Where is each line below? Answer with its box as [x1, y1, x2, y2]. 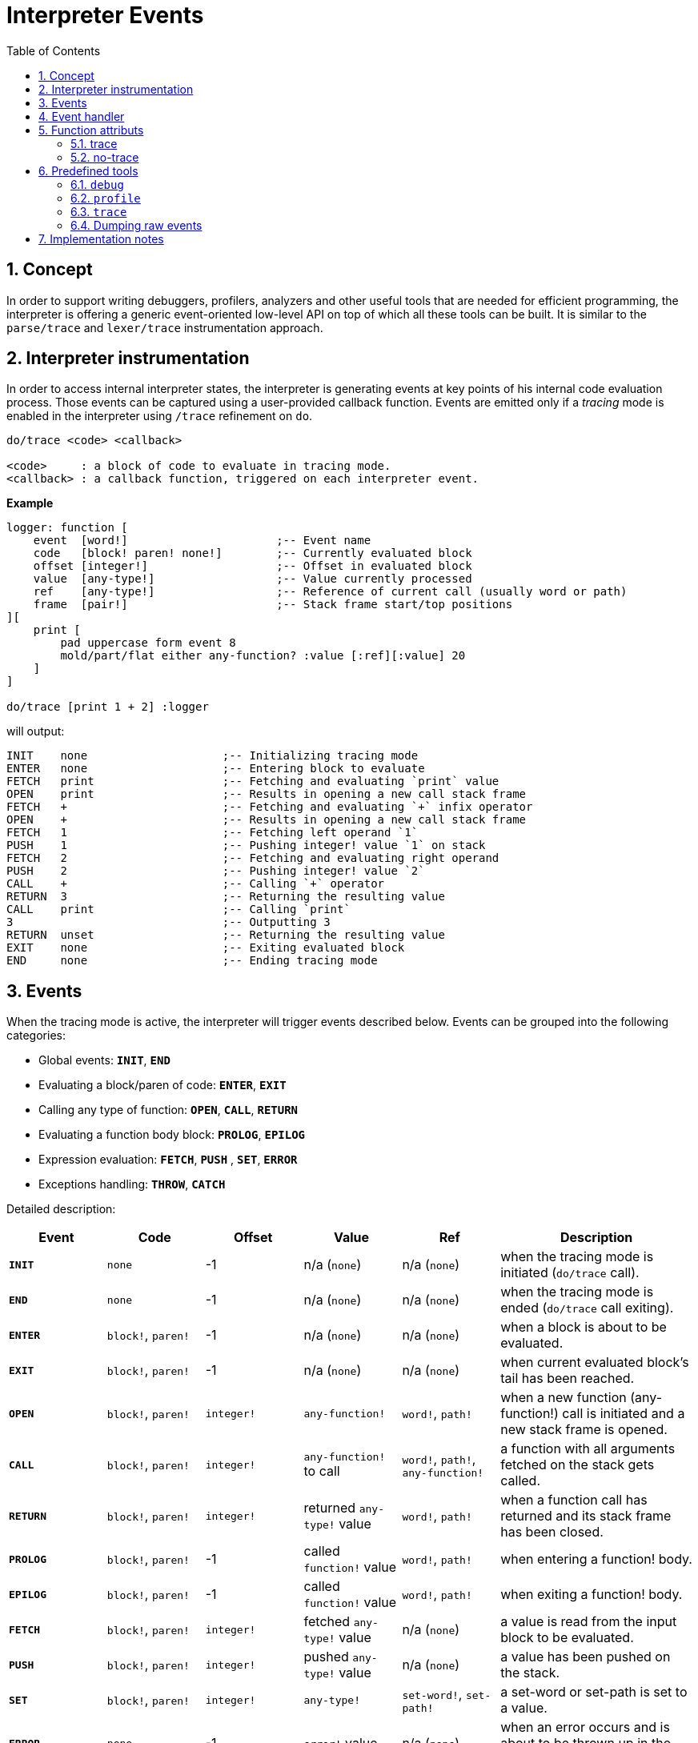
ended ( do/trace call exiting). [500, 1300, 674, 1316]
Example [6, 496, 54, 511]
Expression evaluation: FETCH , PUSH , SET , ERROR [38, 1152, 298, 1167]
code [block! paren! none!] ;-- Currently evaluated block [33, 547, 472, 560]
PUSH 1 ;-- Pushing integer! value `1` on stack [6, 839, 486, 852]
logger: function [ [6, 521, 128, 535]
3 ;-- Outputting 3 [6, 916, 331, 929]
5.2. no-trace [70, 150, 139, 164]
